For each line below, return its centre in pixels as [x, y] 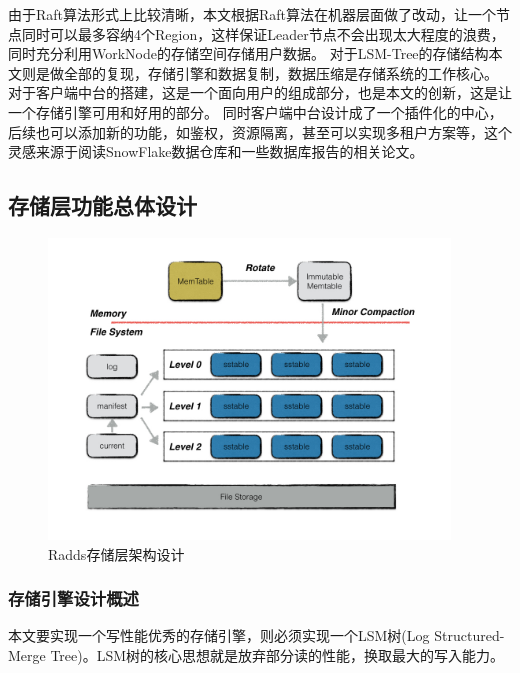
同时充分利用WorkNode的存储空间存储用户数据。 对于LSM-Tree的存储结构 [248, 53]
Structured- [469, 635]
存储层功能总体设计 [102, 205]
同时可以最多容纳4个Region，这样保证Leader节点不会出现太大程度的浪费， [263, 33]
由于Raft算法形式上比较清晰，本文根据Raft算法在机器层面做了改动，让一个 [252, 14]
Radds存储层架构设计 [116, 553]
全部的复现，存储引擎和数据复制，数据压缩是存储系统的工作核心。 [280, 72]
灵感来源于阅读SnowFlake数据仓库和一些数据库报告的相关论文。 [216, 151]
